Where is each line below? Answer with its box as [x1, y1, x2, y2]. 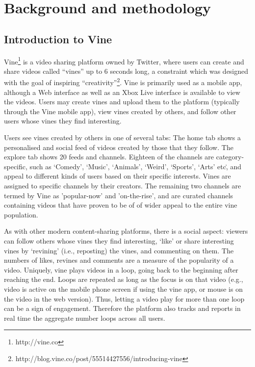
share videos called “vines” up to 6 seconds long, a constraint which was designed [4, 65, 249, 76]
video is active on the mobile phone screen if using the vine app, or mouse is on [4, 283, 243, 294]
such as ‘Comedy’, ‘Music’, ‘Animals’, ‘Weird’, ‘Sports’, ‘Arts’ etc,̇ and [29, 161, 242, 171]
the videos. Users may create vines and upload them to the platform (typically [4, 96, 240, 107]
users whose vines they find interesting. [4, 116, 122, 126]
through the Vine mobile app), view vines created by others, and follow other [4, 106, 236, 116]
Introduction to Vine [4, 31, 112, 46]
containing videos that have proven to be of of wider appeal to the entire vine [4, 200, 237, 210]
